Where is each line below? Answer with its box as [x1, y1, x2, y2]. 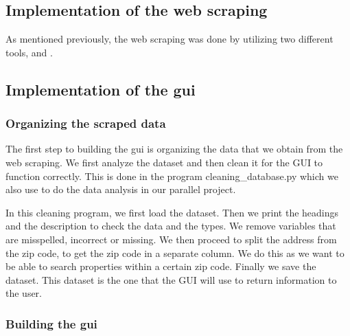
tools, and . [5, 45, 53, 59]
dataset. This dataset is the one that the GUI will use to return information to [5, 272, 337, 287]
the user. [5, 286, 43, 300]
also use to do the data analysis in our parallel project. [5, 182, 236, 197]
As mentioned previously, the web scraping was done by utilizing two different [5, 32, 334, 46]
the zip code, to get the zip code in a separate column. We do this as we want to [5, 245, 345, 260]
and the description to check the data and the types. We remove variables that [5, 219, 336, 233]
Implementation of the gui [5, 78, 196, 100]
